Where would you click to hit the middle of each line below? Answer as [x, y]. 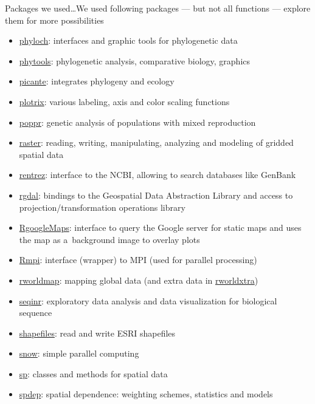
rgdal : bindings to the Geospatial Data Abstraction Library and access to [156, 195]
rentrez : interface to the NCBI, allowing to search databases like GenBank [157, 175]
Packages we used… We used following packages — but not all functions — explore [158, 8]
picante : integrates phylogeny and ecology [97, 81]
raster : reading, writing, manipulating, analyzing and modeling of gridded [156, 142]
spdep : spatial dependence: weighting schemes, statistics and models [146, 394]
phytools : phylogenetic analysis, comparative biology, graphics [135, 60]
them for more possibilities [54, 20]
